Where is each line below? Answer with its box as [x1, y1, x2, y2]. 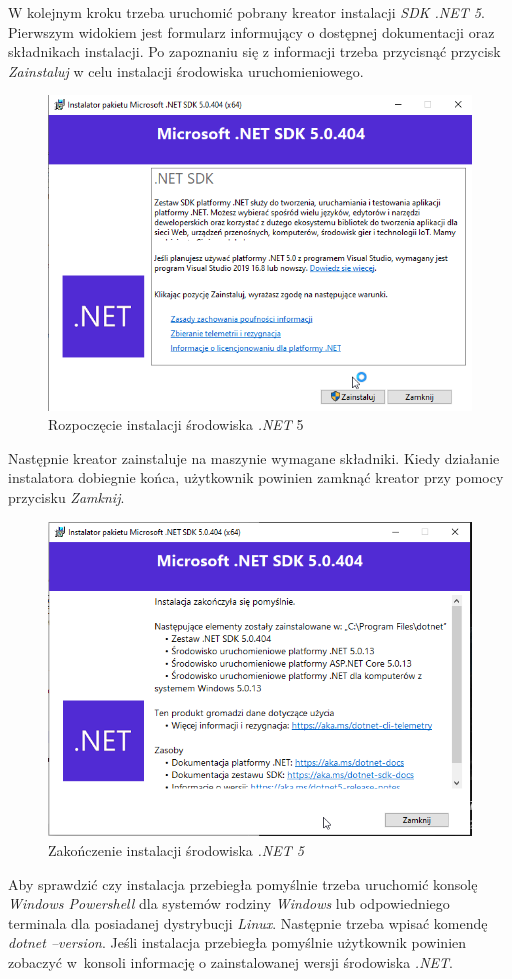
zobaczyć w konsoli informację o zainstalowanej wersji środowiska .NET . [8, 951, 453, 972]
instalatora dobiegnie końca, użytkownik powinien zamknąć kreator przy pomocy [8, 467, 504, 488]
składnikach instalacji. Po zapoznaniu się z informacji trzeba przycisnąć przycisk [8, 41, 501, 62]
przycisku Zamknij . [8, 486, 125, 507]
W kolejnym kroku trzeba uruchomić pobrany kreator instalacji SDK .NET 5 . [8, 2, 485, 22]
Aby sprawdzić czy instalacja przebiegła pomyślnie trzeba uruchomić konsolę [8, 873, 478, 894]
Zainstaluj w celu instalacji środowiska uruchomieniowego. [8, 60, 364, 81]
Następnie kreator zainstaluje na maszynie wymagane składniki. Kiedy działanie [8, 447, 500, 468]
